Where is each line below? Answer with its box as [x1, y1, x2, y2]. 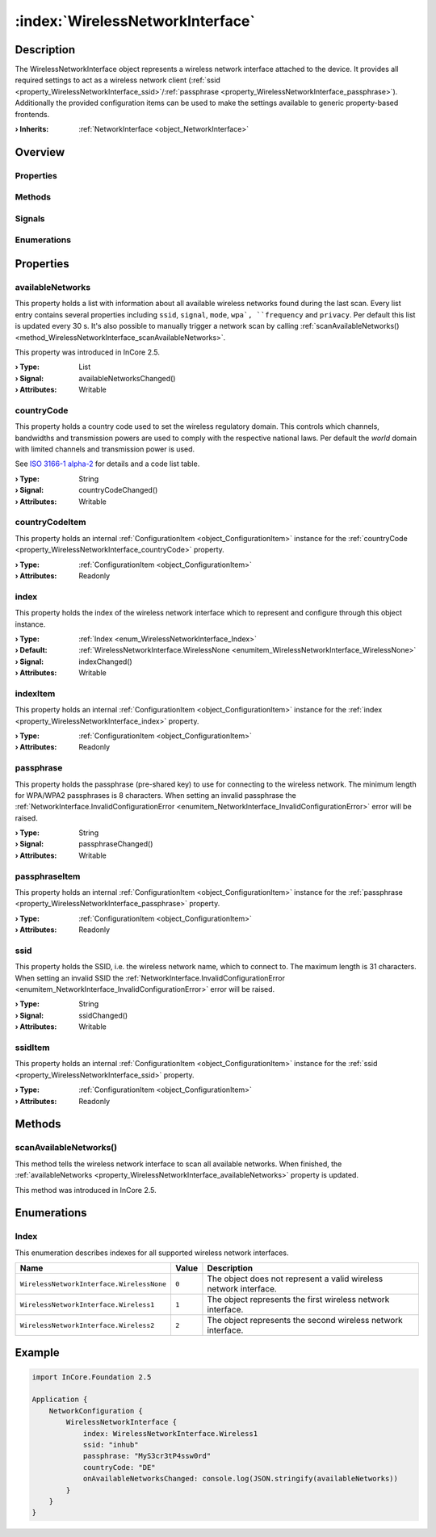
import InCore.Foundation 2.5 [31, 1372, 152, 1381]
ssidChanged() [78, 1010, 128, 1020]
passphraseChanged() [78, 839, 153, 849]
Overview [15, 145, 65, 159]
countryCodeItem [15, 517, 86, 528]
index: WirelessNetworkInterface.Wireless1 [82, 1429, 258, 1438]
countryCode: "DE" [82, 1463, 157, 1472]
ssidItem [15, 1042, 50, 1053]
